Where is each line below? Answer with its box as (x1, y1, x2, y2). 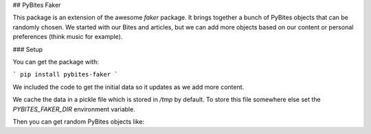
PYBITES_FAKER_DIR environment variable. (12, 105, 135, 113)
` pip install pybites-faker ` (12, 70, 118, 79)
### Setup (12, 45, 43, 53)
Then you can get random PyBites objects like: (12, 117, 144, 126)
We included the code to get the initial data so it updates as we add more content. (12, 83, 245, 91)
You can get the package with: (12, 57, 100, 66)
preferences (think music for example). (12, 33, 123, 41)
